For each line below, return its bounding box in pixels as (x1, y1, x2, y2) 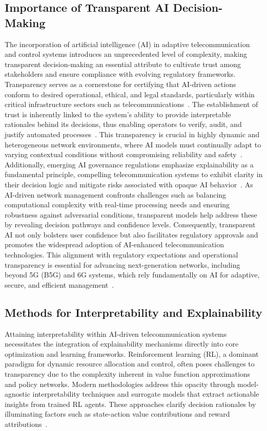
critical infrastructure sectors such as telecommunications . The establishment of (5, 99, 258, 110)
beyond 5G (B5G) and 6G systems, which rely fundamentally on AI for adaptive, (5, 269, 260, 280)
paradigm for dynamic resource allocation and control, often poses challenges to (5, 358, 255, 369)
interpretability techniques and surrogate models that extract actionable (32, 389, 259, 399)
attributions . (5, 418, 48, 429)
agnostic (5, 389, 30, 399)
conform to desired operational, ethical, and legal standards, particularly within (5, 89, 255, 99)
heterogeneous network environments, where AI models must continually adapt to (5, 139, 261, 149)
